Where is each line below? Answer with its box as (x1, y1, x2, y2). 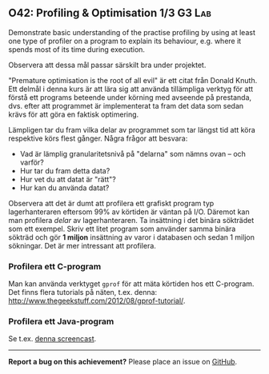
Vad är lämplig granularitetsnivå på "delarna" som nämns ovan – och (19, 149, 247, 158)
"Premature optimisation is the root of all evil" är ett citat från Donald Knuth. (8, 75, 258, 85)
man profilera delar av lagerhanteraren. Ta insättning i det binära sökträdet (8, 215, 255, 225)
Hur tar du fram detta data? (19, 165, 110, 175)
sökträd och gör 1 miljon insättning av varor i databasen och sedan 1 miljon (8, 232, 255, 242)
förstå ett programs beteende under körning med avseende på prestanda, (8, 92, 252, 102)
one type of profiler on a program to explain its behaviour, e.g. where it (8, 36, 242, 46)
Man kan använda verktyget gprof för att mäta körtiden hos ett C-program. (8, 279, 255, 288)
